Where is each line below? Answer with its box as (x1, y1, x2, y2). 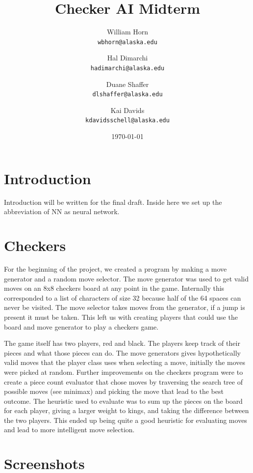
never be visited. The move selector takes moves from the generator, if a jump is (4, 302, 245, 312)
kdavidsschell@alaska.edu (85, 117, 170, 124)
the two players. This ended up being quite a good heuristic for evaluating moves (4, 415, 247, 425)
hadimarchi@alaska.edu (90, 64, 165, 72)
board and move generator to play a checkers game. (4, 321, 159, 332)
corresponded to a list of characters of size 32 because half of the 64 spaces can (4, 292, 241, 303)
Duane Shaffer (106, 79, 149, 89)
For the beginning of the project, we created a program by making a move (4, 263, 227, 274)
